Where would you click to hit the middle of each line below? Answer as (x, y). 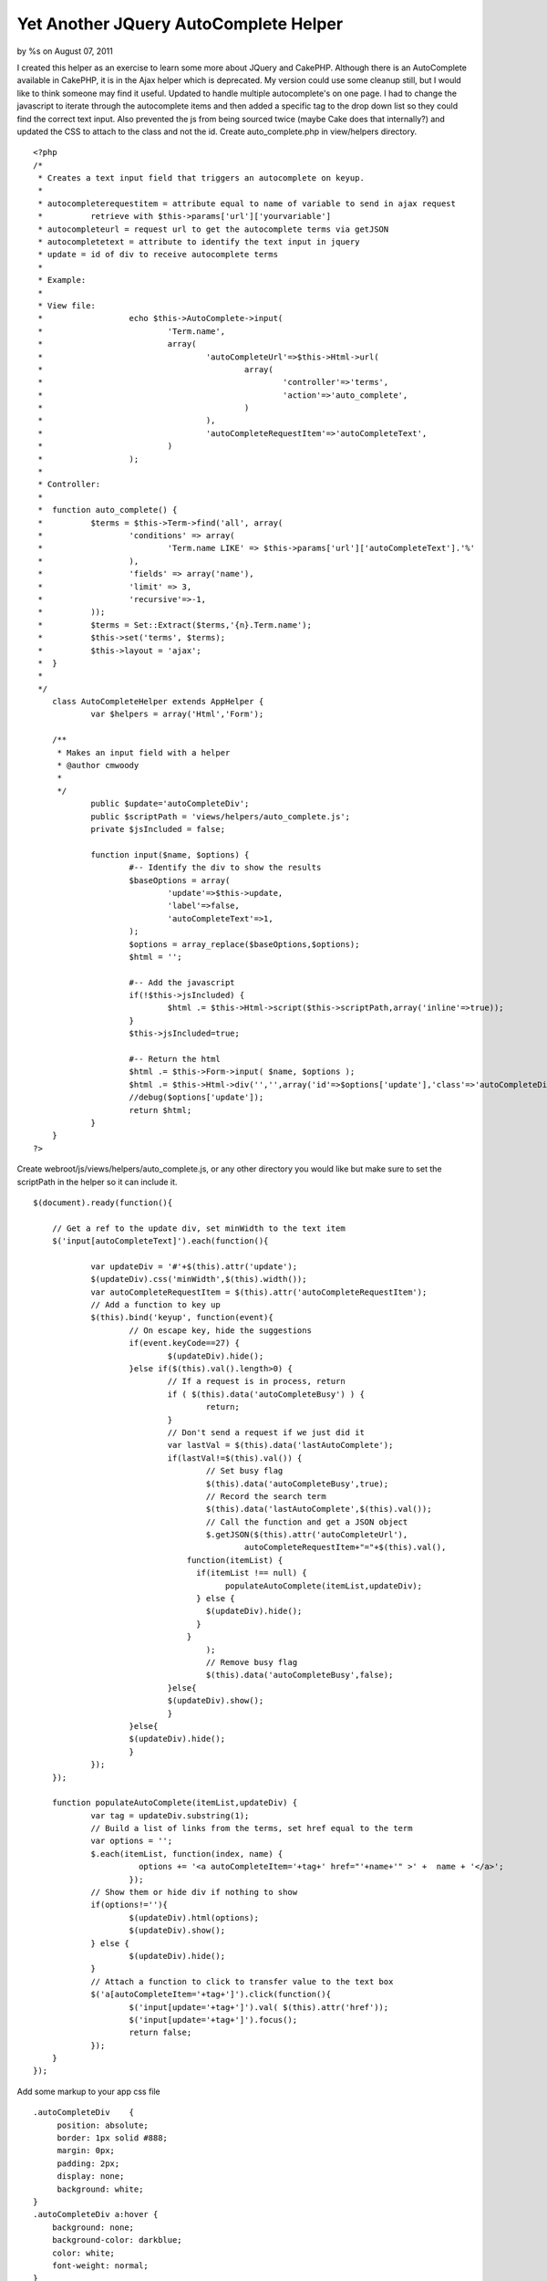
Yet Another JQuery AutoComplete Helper (180, 24)
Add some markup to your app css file (89, 2091)
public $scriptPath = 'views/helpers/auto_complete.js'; (221, 816)
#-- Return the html (175, 1059)
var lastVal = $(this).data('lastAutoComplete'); (280, 1445)
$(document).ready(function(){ (103, 1203)
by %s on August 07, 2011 (65, 51)
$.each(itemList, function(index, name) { (187, 1854)
